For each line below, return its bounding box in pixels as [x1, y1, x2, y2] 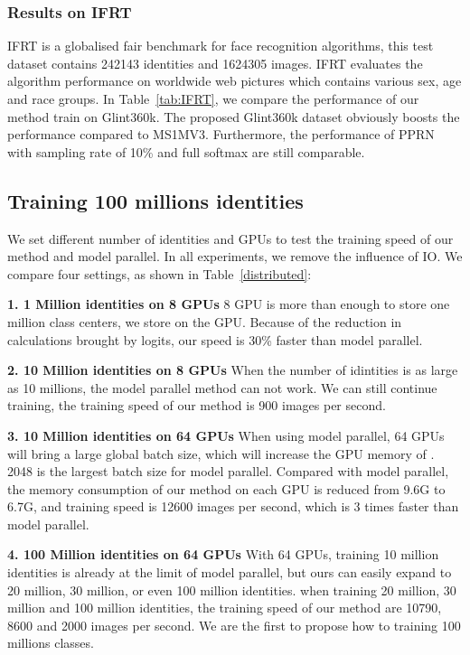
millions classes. [7, 633, 94, 652]
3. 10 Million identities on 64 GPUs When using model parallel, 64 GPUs [7, 426, 445, 444]
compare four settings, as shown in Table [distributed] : [7, 264, 312, 283]
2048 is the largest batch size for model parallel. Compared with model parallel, [7, 462, 449, 481]
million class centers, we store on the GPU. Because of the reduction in [7, 312, 402, 331]
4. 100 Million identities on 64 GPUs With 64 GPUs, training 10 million [7, 545, 439, 564]
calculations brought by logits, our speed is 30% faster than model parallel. [7, 330, 423, 349]
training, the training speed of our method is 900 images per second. [7, 396, 386, 415]
